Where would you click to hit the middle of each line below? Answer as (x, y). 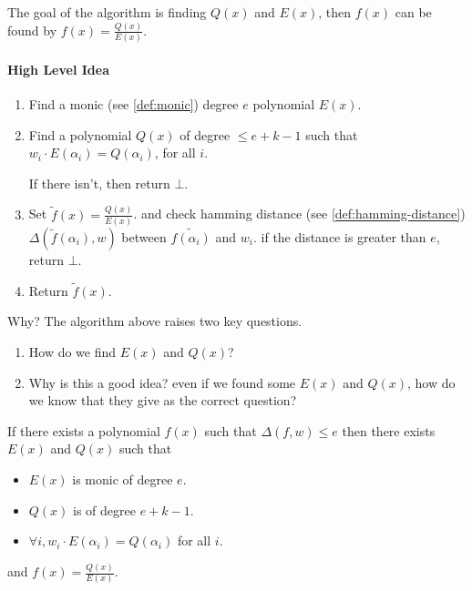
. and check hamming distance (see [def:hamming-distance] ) (299, 214)
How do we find (72, 352)
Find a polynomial (80, 134)
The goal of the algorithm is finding (107, 12)
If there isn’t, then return (99, 183)
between (144, 237)
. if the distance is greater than (339, 237)
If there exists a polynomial (84, 430)
